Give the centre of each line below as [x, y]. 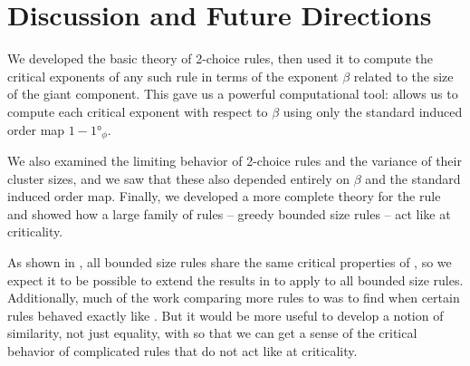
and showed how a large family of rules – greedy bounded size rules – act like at [229, 213]
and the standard [413, 178]
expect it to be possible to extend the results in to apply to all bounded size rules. [235, 279]
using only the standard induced [373, 111]
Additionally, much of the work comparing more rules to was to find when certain [234, 298]
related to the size [403, 76]
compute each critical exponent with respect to [138, 111]
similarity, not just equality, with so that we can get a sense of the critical [212, 333]
